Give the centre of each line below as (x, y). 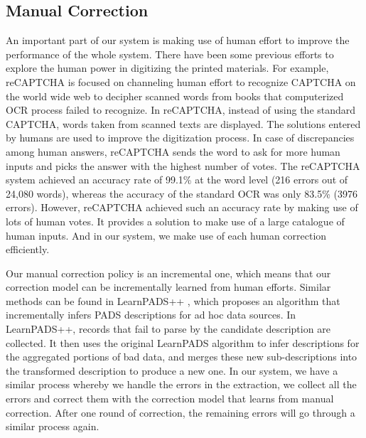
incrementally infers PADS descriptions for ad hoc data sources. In (151, 315)
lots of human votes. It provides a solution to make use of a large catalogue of (175, 221)
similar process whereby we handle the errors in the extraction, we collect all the (181, 384)
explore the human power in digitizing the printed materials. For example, (167, 68)
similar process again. (53, 426)
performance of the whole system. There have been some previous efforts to (170, 54)
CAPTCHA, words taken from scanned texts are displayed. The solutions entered (183, 123)
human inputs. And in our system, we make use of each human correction (166, 235)
